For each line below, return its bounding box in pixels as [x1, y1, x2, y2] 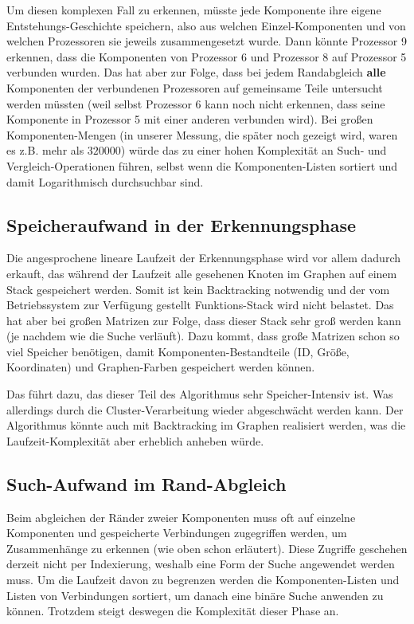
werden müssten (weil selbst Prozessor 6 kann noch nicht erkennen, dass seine [6, 95, 385, 112]
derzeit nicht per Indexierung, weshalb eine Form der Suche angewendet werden [6, 555, 395, 572]
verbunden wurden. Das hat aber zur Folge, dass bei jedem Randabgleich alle [6, 64, 386, 80]
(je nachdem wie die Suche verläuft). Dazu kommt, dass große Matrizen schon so [6, 328, 400, 344]
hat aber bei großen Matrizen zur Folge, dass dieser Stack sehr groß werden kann [6, 312, 401, 328]
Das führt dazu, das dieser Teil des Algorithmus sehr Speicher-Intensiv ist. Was [6, 386, 393, 402]
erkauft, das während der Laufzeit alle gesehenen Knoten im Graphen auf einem [6, 265, 397, 281]
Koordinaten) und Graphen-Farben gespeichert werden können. [6, 359, 315, 375]
